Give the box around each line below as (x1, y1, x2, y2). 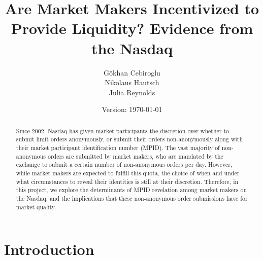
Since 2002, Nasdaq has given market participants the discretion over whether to (16, 126, 229, 135)
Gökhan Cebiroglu (104, 67, 160, 78)
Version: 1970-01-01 (102, 104, 162, 115)
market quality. (16, 202, 56, 211)
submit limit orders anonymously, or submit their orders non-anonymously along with (16, 135, 243, 143)
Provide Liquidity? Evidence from (11, 18, 253, 39)
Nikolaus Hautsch (105, 77, 159, 88)
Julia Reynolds (109, 87, 155, 97)
